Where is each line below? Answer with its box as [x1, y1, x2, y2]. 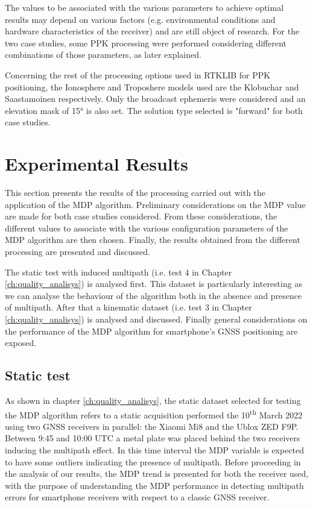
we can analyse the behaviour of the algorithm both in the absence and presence [5, 289, 302, 301]
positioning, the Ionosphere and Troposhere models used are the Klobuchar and [5, 80, 299, 93]
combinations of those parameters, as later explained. [5, 48, 201, 61]
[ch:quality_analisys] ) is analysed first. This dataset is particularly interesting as [5, 277, 302, 290]
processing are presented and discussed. [5, 245, 150, 258]
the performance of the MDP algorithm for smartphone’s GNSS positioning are [5, 324, 298, 337]
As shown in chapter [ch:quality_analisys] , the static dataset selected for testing [5, 394, 301, 406]
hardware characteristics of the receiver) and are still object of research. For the [5, 25, 300, 37]
